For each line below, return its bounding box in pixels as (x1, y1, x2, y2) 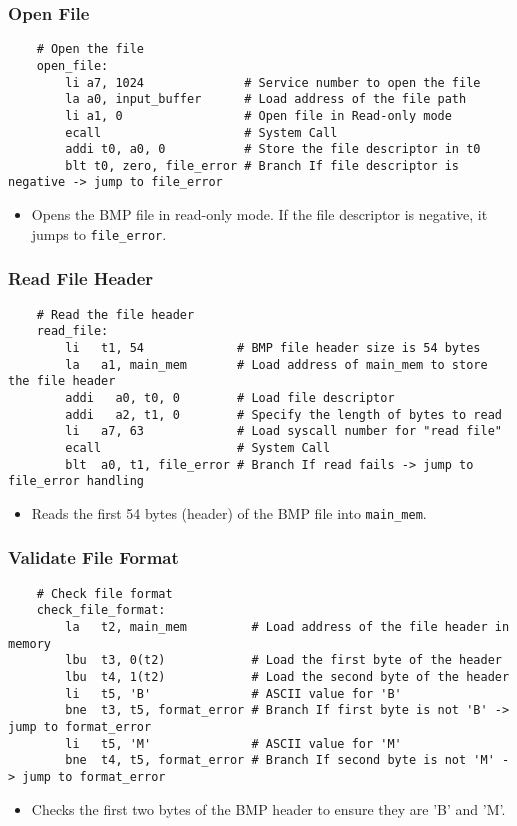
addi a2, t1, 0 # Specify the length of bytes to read (65, 407, 502, 422)
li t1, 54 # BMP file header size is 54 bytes (65, 340, 481, 355)
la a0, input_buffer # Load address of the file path (65, 92, 467, 107)
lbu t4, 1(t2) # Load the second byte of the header (65, 669, 510, 684)
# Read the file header (36, 307, 195, 322)
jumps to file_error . (31, 223, 167, 244)
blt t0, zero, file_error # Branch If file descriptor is (65, 158, 460, 173)
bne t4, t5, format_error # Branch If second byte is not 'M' (65, 753, 495, 768)
